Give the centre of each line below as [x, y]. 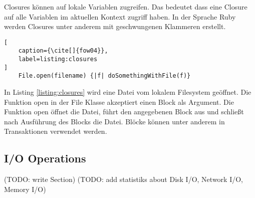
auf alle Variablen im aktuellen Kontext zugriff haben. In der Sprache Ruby [120, 16]
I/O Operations [45, 158]
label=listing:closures [58, 59]
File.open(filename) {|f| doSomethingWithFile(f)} [104, 76]
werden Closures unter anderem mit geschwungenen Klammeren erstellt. [115, 26]
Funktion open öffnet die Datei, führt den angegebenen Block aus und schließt [124, 112]
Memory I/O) [25, 189]
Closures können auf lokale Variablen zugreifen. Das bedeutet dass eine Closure [126, 7]
